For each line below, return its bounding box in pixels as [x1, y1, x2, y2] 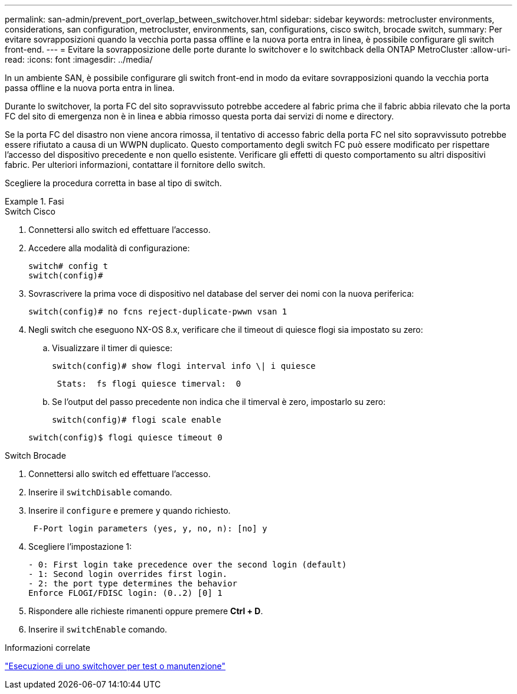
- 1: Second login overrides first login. [28, 569, 228, 579]
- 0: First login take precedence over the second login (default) [28, 560, 347, 569]
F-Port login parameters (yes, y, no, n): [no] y [33, 524, 267, 533]
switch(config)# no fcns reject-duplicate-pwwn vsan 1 [28, 307, 287, 316]
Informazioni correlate [5, 643, 90, 653]
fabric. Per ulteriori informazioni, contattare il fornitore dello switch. [5, 160, 266, 170]
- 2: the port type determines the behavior [28, 579, 238, 588]
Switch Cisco [5, 206, 55, 216]
